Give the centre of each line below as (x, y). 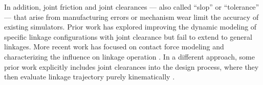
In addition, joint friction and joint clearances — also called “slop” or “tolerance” (132, 7)
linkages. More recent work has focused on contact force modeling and (114, 47)
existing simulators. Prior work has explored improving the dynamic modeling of (130, 27)
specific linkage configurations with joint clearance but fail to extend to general (128, 36)
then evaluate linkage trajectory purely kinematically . (90, 77)
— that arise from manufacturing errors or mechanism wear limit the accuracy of (131, 17)
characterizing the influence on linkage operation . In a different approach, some (129, 56)
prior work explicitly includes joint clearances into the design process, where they (131, 66)
